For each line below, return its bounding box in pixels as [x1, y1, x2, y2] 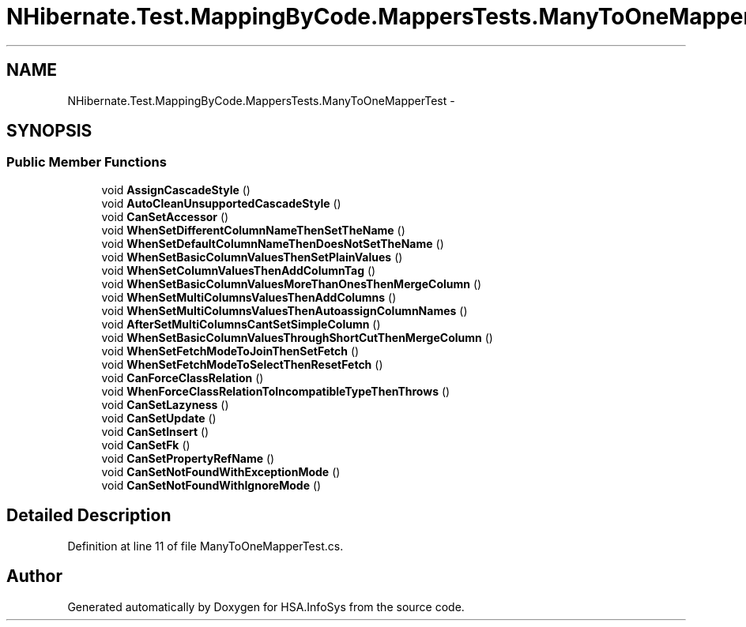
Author [6, 566, 62, 587]
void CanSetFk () [101, 437, 190, 452]
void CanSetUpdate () [101, 411, 217, 425]
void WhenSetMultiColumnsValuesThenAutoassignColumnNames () [101, 303, 468, 317]
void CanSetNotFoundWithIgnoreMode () [101, 478, 322, 492]
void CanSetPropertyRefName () [101, 451, 275, 465]
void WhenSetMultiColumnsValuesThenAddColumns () [101, 290, 397, 304]
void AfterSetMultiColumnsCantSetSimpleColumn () [101, 317, 381, 331]
